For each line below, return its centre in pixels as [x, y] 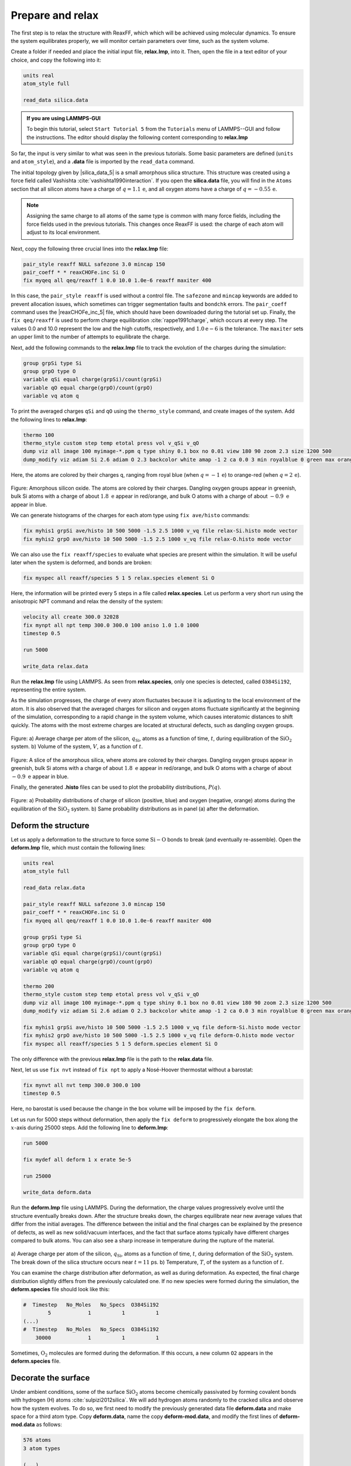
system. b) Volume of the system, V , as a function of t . [77, 746]
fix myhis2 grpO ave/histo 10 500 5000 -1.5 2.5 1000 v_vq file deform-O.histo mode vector [159, 1036]
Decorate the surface [50, 1378]
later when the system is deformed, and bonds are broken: [81, 562]
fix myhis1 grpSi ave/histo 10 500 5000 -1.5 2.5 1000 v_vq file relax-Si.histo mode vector [160, 531]
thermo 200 [39, 986]
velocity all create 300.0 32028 [71, 617]
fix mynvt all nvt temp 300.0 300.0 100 [82, 1085]
